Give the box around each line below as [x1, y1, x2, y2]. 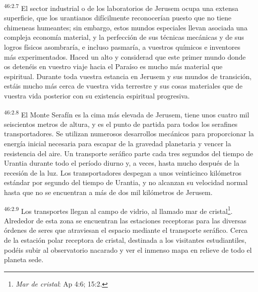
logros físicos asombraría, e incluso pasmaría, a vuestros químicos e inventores [4, 42, 241, 52]
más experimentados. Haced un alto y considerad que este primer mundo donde [4, 51, 246, 62]
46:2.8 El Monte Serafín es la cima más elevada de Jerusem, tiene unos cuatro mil [4, 107, 250, 119]
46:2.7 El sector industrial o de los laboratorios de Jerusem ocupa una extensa [4, 1, 239, 13]
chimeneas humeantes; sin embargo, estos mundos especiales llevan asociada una [4, 22, 248, 32]
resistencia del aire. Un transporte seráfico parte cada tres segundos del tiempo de [4, 148, 254, 158]
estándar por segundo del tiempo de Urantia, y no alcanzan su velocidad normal [4, 177, 248, 188]
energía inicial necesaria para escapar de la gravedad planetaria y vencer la [4, 138, 231, 149]
